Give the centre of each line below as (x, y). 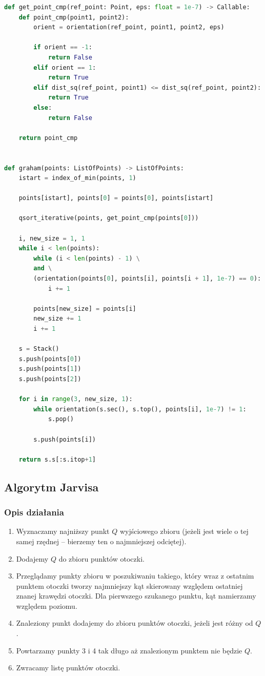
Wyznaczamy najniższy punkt (63, 531)
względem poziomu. (47, 605)
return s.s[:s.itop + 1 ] (57, 459)
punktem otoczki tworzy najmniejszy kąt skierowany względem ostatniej (129, 585)
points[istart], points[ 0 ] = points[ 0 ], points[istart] (116, 198)
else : (43, 107)
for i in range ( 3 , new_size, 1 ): (76, 399)
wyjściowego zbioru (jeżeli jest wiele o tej (184, 531)
